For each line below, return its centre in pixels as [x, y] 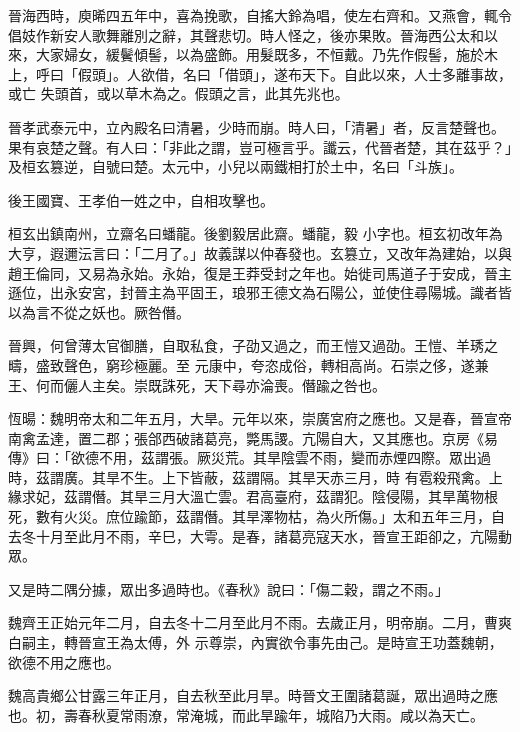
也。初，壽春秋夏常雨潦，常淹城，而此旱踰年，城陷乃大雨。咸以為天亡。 [246, 714]
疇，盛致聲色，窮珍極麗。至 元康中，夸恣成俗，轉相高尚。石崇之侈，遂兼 [248, 364]
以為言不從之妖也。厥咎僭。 [99, 311]
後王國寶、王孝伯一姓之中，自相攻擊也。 [141, 199]
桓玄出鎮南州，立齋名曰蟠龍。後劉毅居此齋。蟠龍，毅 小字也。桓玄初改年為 [255, 233]
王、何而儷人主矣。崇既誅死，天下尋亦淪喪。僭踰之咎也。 [197, 384]
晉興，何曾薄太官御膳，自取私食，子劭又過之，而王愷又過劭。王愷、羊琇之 [253, 345]
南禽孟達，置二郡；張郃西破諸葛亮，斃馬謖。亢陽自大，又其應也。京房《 [246, 437]
